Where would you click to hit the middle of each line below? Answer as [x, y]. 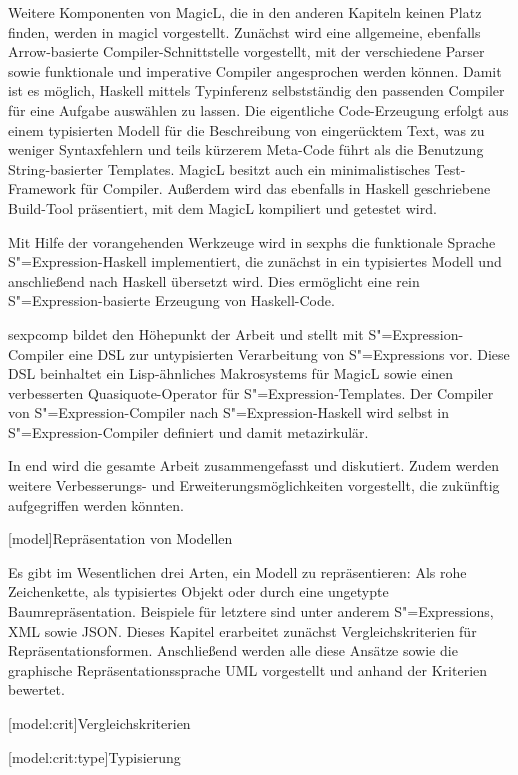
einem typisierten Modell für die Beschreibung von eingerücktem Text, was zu [246, 129]
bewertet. [36, 689]
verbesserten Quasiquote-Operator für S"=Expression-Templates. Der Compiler [251, 392]
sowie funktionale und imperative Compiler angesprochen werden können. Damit [255, 70]
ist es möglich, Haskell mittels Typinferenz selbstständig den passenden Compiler [256, 90]
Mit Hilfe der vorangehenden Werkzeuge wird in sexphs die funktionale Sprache [252, 241]
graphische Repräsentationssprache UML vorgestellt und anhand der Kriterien [248, 669]
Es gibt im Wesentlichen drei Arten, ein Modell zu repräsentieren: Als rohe [237, 571]
